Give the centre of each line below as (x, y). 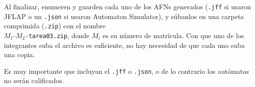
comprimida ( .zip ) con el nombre (55, 26)
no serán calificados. (34, 80)
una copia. (20, 54)
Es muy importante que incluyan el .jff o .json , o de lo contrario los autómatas (127, 71)
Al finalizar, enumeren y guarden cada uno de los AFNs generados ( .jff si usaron (127, 6)
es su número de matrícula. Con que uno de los (173, 35)
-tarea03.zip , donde (57, 35)
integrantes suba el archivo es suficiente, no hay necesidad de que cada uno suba (124, 45)
